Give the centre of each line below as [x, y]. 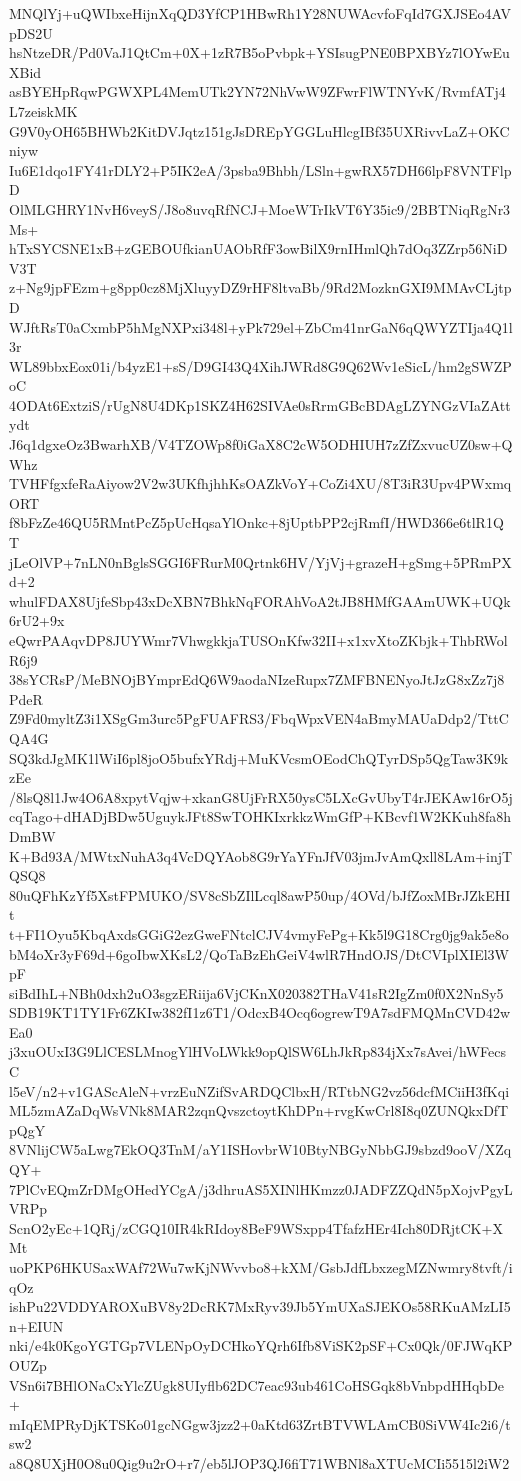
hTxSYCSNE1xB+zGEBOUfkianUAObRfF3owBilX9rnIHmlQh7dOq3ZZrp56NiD [258, 248]
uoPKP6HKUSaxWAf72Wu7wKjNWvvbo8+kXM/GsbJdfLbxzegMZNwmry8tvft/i [261, 1267]
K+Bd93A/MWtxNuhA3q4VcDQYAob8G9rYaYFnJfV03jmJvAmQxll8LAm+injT [261, 855]
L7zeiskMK [43, 110]
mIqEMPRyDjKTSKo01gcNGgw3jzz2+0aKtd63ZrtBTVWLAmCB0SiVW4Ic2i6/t [260, 1423]
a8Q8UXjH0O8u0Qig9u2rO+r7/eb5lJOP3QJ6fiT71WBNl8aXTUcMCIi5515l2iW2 [259, 1462]
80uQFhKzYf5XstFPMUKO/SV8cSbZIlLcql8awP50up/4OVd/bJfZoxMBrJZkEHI [260, 894]
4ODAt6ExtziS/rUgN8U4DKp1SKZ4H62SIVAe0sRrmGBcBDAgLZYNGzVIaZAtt [260, 404]
